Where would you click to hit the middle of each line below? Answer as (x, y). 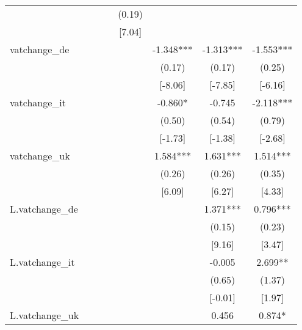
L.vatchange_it (42, 262)
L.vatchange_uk (45, 315)
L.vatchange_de (44, 209)
